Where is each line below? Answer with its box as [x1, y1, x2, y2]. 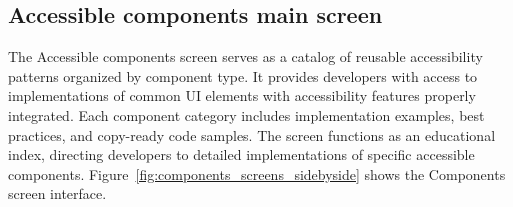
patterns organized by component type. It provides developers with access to [8, 65, 478, 86]
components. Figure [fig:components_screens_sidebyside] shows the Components [8, 163, 506, 184]
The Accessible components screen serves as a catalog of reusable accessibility [8, 46, 483, 67]
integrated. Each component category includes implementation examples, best [8, 104, 485, 125]
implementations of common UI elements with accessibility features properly [8, 85, 476, 106]
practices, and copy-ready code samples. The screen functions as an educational [8, 124, 496, 145]
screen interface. [8, 183, 107, 204]
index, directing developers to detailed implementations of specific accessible [8, 144, 475, 165]
